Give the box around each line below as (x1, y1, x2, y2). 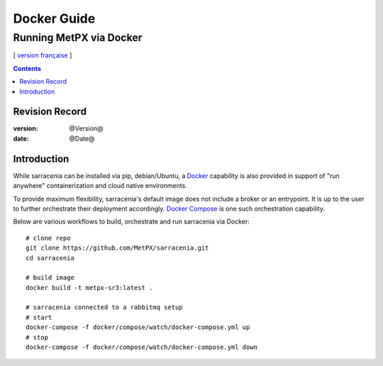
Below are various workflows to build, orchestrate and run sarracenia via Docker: (13, 217, 250, 226)
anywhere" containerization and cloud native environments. (13, 182, 187, 190)
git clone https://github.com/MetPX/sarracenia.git (26, 244, 209, 252)
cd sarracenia (26, 254, 74, 262)
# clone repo (26, 234, 71, 242)
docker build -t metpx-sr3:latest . (26, 284, 153, 292)
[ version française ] (13, 51, 72, 60)
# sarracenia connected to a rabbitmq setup (26, 304, 184, 311)
